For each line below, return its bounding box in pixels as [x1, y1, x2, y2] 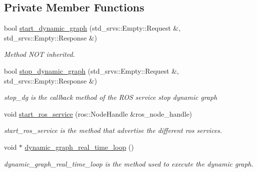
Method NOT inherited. [4, 49, 75, 59]
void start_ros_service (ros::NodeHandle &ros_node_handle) [4, 108, 192, 119]
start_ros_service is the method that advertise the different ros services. [4, 125, 222, 135]
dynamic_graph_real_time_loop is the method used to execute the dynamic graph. [4, 158, 254, 169]
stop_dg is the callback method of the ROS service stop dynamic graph [4, 92, 217, 102]
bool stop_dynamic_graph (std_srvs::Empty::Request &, [4, 65, 179, 76]
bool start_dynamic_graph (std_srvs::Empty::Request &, [4, 23, 181, 33]
